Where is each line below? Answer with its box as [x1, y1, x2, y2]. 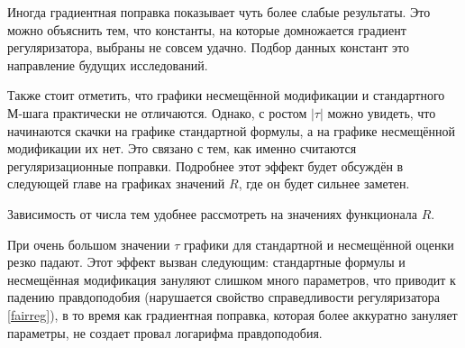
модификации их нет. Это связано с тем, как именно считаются [7, 139, 357, 158]
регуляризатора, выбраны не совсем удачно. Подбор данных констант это [7, 38, 409, 57]
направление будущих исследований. [7, 55, 208, 74]
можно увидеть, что [327, 103, 436, 122]
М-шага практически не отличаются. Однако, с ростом [7, 103, 307, 122]
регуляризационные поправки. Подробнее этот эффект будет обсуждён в [7, 156, 404, 175]
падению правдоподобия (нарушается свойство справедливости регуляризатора [7, 288, 440, 307]
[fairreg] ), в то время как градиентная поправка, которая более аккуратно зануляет [7, 305, 458, 324]
